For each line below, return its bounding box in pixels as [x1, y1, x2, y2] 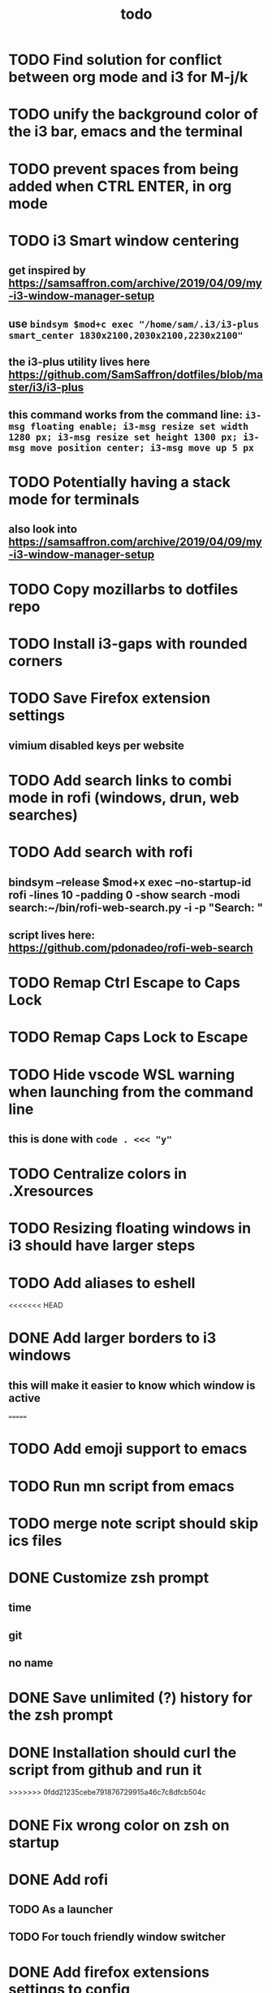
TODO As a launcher [8, 1903, 114, 1917]
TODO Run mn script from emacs [8, 1477, 235, 1495]
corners [8, 652, 63, 671]
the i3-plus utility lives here [8, 355, 150, 368]
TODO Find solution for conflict [8, 50, 222, 69]
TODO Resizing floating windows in [8, 1219, 252, 1238]
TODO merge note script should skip [8, 1514, 259, 1533]
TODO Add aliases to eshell [8, 1273, 196, 1292]
